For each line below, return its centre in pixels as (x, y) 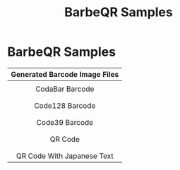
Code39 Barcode (65, 122)
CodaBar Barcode (65, 89)
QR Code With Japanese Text (65, 156)
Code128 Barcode (65, 105)
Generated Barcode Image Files (65, 74)
